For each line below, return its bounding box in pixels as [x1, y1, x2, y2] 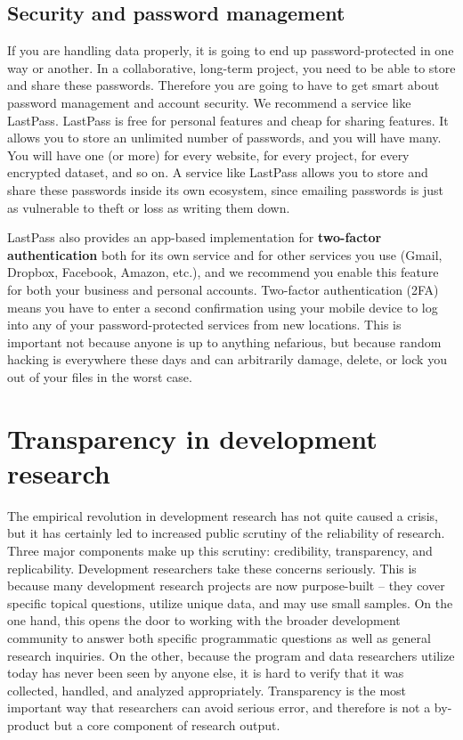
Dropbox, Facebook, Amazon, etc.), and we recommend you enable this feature [7, 263, 439, 281]
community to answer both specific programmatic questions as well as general [7, 628, 431, 646]
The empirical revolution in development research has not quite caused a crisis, [7, 506, 438, 525]
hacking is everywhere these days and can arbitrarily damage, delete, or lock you [7, 350, 447, 369]
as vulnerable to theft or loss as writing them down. [7, 198, 290, 216]
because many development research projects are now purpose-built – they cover [7, 576, 445, 595]
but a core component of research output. [53, 715, 280, 734]
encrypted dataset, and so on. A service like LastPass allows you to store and [7, 163, 428, 182]
